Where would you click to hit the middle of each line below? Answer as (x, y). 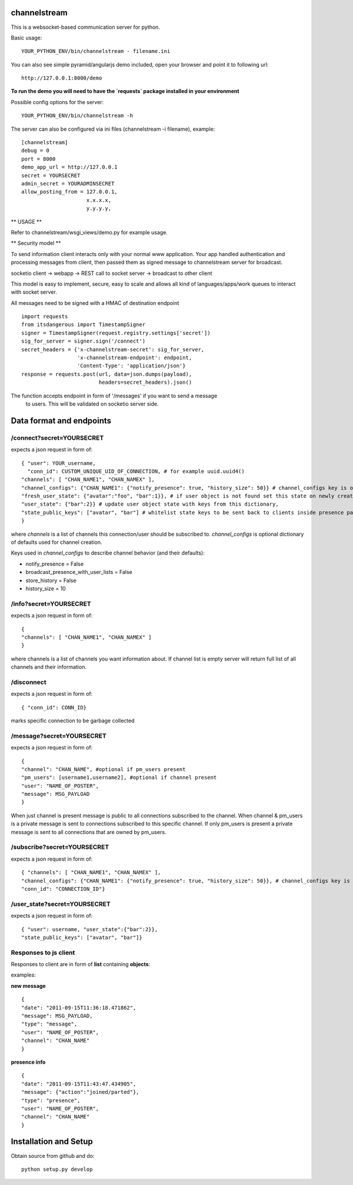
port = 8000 (39, 159)
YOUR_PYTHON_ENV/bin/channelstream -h (77, 116)
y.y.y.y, (99, 208)
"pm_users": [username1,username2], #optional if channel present (119, 778)
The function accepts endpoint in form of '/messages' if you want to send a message (114, 396)
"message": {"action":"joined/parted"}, (80, 1092)
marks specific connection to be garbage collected (73, 721)
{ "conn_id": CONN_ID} (54, 707)
